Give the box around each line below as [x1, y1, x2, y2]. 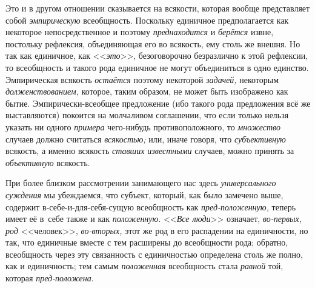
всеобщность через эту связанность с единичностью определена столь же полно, [5, 247, 303, 260]
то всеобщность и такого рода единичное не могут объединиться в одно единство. [5, 61, 309, 73]
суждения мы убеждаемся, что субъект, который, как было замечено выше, [5, 188, 283, 201]
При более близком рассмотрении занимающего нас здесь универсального [5, 176, 276, 189]
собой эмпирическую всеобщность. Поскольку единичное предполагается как [5, 13, 289, 26]
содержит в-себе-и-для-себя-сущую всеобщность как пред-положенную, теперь [5, 200, 296, 213]
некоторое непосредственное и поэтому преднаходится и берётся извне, [5, 25, 274, 38]
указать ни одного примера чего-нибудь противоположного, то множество [5, 120, 280, 133]
